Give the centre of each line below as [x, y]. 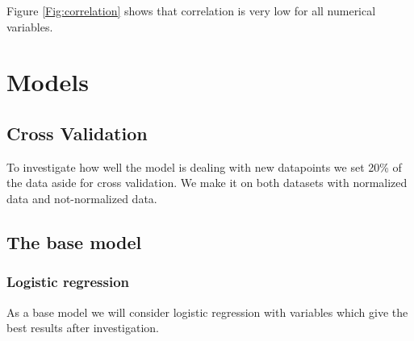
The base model [74, 241]
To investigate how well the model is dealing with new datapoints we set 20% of [204, 166]
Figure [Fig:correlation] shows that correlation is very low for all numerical [191, 10]
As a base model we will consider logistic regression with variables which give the [207, 312]
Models [48, 82]
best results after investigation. [83, 328]
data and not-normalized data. [82, 198]
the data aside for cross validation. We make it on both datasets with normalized [207, 183]
